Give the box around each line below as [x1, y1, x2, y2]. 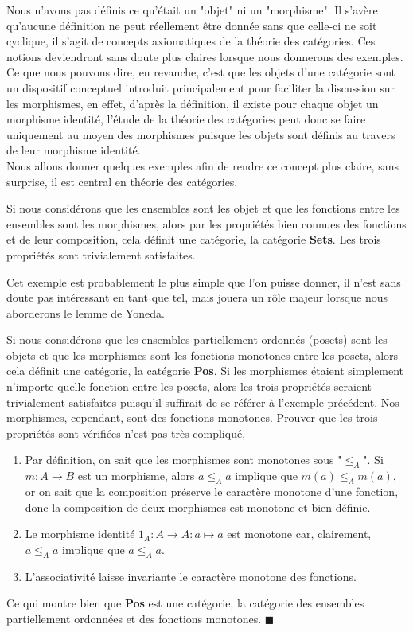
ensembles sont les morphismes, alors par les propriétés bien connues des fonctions [6, 215, 407, 232]
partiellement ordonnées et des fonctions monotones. [6, 610, 262, 626]
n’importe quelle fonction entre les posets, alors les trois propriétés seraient [6, 378, 372, 395]
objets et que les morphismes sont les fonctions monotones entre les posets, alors [6, 346, 399, 363]
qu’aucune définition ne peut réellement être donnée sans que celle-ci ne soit [6, 17, 377, 33]
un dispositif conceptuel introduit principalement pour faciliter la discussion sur [6, 79, 395, 96]
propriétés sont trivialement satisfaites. [6, 246, 196, 263]
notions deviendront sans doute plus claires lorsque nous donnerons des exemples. [6, 48, 403, 64]
